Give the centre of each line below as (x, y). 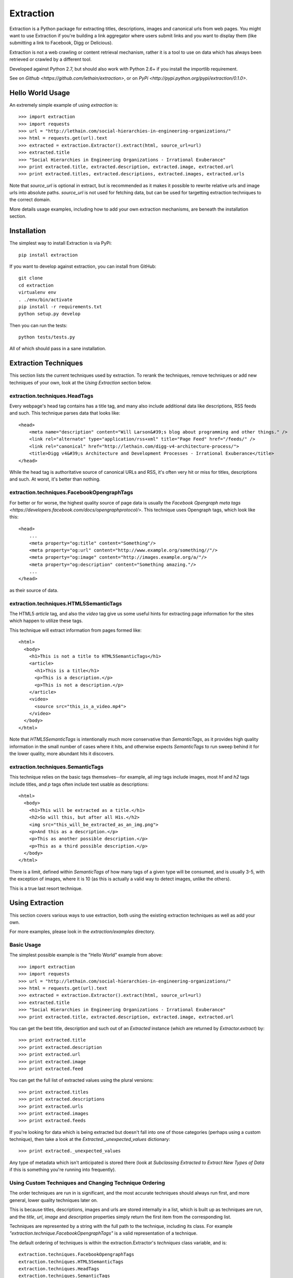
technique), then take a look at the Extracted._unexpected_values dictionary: (90, 1139)
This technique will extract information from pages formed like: (76, 630)
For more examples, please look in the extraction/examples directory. (82, 932)
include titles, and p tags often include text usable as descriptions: (79, 784)
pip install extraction (48, 255)
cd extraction (36, 285)
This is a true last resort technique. (46, 888)
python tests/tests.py (47, 337)
